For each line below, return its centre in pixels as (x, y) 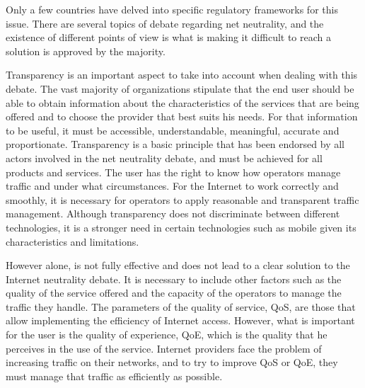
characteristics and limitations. (73, 241)
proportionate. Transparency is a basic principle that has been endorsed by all (175, 144)
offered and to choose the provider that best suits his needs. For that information (182, 116)
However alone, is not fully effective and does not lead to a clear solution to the (178, 265)
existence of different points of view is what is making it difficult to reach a (169, 37)
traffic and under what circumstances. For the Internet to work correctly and (172, 186)
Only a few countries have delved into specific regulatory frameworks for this (172, 9)
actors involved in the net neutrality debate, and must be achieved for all (164, 158)
